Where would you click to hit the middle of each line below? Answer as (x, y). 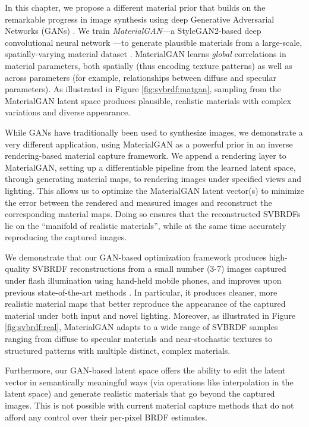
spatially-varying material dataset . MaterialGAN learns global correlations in (146, 54)
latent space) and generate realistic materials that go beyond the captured (140, 393)
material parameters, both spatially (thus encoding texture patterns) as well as (149, 65)
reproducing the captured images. (66, 237)
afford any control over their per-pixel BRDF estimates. (106, 417)
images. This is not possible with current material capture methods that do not (149, 405)
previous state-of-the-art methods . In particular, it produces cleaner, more (141, 292)
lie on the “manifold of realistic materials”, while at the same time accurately (146, 225)
